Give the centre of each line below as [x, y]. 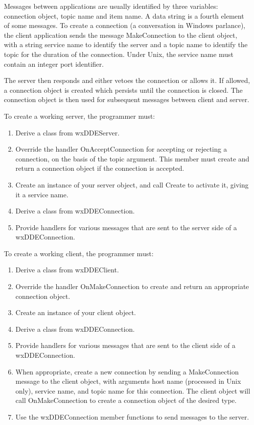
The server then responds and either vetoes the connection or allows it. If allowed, [127, 80]
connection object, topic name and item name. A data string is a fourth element [124, 15]
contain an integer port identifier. [54, 64]
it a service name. [42, 194]
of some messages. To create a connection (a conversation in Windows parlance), [125, 25]
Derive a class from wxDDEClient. [67, 270]
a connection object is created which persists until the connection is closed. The [123, 90]
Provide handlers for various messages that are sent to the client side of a [126, 345]
